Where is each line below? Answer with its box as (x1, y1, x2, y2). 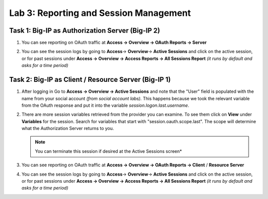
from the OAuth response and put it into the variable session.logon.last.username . (21, 102, 190, 108)
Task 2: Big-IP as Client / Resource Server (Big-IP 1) (9, 75, 171, 84)
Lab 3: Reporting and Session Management (9, 7, 191, 18)
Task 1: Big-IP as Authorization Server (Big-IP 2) (9, 26, 160, 35)
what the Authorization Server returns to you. (21, 126, 114, 132)
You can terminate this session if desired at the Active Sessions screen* (35, 148, 182, 154)
